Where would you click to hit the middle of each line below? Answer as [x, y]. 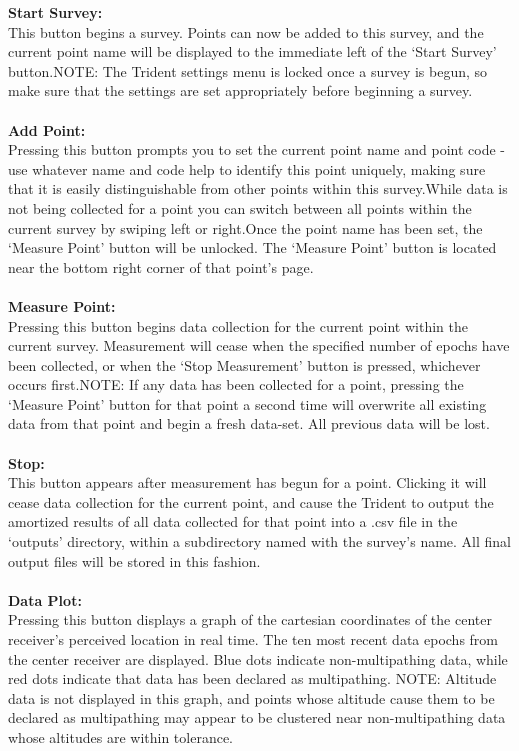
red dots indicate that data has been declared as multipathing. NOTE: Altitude [252, 678]
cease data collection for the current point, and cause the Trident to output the [251, 501]
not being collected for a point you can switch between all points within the [240, 207]
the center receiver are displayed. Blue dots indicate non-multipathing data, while [258, 658]
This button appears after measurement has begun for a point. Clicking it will [247, 482]
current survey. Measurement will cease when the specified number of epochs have [259, 345]
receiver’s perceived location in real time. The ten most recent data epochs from [253, 639]
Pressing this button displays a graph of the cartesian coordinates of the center [250, 619]
